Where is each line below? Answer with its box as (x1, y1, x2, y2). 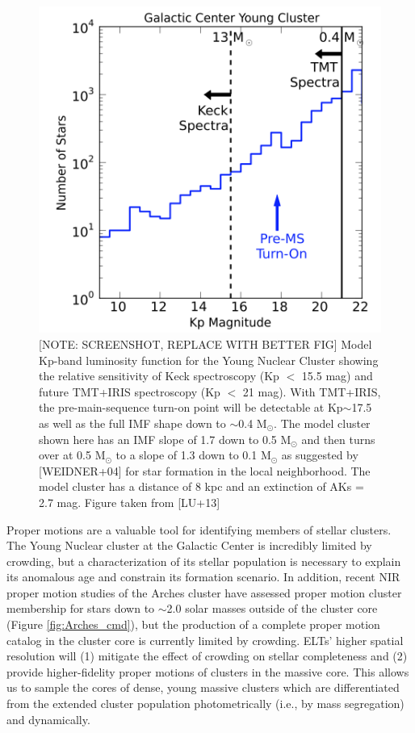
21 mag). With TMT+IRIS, (242, 383, 381, 400)
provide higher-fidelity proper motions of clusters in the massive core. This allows (6, 663, 409, 680)
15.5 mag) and (301, 367, 373, 384)
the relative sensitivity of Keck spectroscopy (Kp (39, 367, 279, 384)
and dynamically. (6, 710, 90, 727)
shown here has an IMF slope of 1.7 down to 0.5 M (39, 430, 291, 447)
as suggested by (281, 446, 358, 463)
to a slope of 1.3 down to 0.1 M (115, 446, 271, 463)
